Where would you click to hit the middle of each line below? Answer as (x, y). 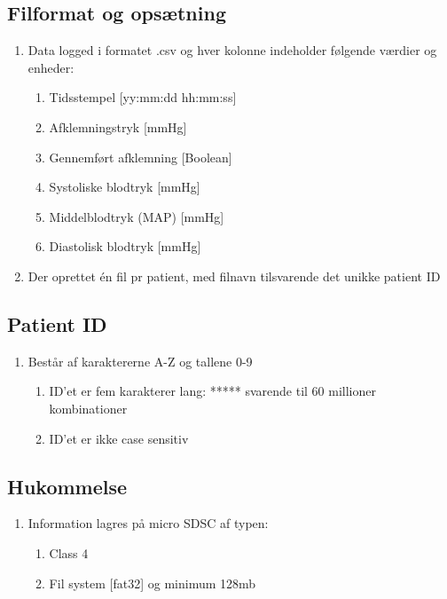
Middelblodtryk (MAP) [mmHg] (137, 216)
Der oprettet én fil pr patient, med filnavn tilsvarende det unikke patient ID (234, 276)
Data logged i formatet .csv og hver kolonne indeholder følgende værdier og (232, 50)
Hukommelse (67, 486)
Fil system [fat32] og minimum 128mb (153, 583)
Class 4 (69, 552)
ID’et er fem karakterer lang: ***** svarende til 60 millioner (212, 391)
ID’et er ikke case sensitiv (119, 438)
